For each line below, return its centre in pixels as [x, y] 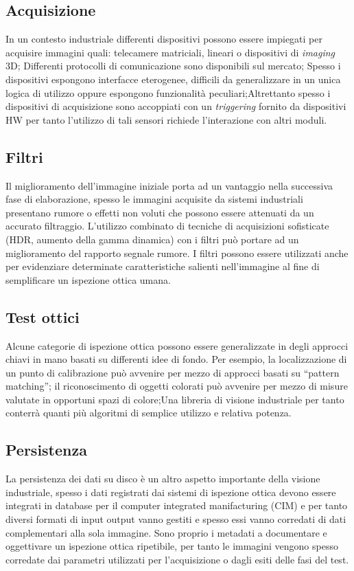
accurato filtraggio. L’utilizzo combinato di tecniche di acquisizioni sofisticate [167, 226]
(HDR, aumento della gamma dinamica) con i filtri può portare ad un [152, 239]
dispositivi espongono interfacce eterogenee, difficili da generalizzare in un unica [173, 79]
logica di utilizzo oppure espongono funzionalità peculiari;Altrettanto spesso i [168, 92]
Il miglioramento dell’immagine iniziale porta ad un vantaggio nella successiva [169, 185]
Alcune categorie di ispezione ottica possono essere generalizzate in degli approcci [177, 345]
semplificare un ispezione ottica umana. [88, 279]
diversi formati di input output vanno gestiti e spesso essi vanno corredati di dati [176, 519]
